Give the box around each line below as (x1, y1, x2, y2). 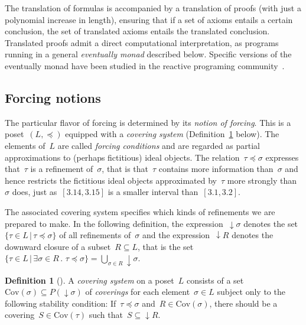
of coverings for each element (85, 285, 190, 298)
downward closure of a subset (5, 240, 111, 252)
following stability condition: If (5, 297, 116, 309)
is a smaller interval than (108, 186, 198, 198)
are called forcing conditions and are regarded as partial (57, 139, 260, 151)
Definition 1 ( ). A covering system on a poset (5, 274, 174, 286)
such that (89, 308, 123, 321)
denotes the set (243, 217, 298, 229)
